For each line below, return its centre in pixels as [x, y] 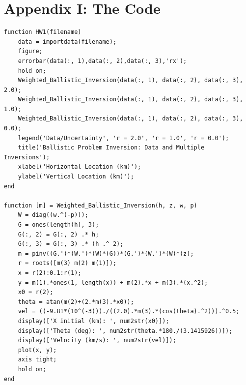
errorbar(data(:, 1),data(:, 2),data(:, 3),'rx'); [102, 61]
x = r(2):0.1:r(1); [50, 273]
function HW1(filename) [43, 32]
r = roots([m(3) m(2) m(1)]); [67, 263]
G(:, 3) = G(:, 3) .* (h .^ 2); [71, 244]
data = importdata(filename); [67, 42]
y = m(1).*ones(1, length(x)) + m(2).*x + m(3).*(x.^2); [113, 282]
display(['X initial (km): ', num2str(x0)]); [94, 321]
